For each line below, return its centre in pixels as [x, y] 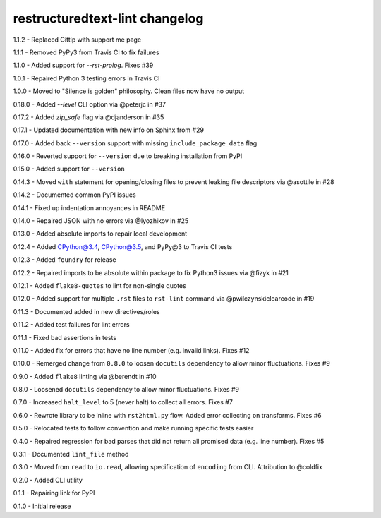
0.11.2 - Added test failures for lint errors [71, 325]
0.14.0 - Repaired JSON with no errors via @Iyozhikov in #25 [101, 221]
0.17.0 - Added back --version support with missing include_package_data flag [135, 143]
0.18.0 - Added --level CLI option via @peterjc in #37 [89, 104]
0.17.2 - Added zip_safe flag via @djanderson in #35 [89, 117]
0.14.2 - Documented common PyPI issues [75, 195]
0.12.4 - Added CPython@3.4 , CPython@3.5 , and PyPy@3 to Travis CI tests [123, 246]
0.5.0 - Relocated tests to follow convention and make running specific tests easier [133, 428]
